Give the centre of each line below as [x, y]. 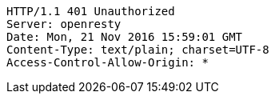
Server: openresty [64, 24]
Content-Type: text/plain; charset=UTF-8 [138, 50]
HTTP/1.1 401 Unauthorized [91, 11]
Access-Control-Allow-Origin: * [108, 62]
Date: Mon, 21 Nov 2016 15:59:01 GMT [125, 37]
